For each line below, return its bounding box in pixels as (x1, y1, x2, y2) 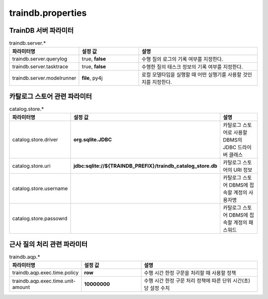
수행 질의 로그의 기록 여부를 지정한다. (141, 56, 223, 63)
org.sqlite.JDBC (73, 136, 112, 143)
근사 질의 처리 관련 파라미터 (9, 240, 88, 249)
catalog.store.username (12, 185, 68, 192)
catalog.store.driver (12, 136, 58, 143)
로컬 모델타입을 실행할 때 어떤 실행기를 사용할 (141, 71, 242, 78)
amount (12, 284, 30, 291)
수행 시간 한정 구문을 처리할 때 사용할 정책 (144, 270, 236, 277)
